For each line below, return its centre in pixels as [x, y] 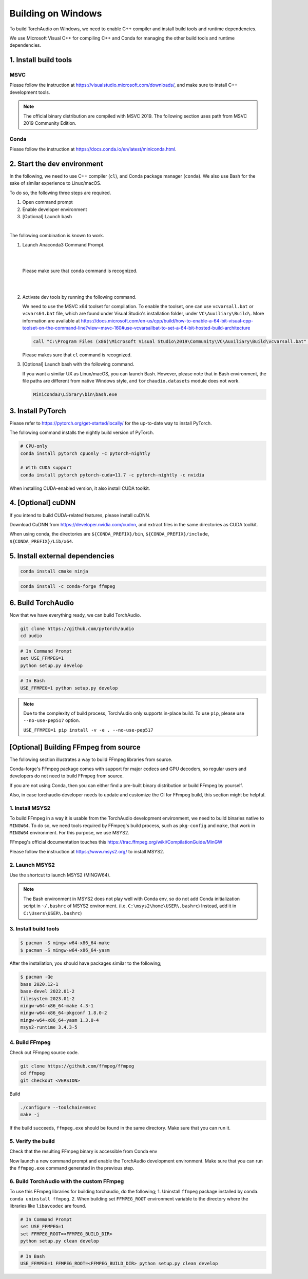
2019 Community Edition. [50, 123]
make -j [30, 1115]
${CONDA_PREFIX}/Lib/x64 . [41, 541]
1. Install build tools [41, 60]
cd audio [31, 636]
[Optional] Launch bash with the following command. [78, 364]
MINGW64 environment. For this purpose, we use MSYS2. [69, 833]
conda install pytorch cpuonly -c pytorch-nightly [85, 453]
